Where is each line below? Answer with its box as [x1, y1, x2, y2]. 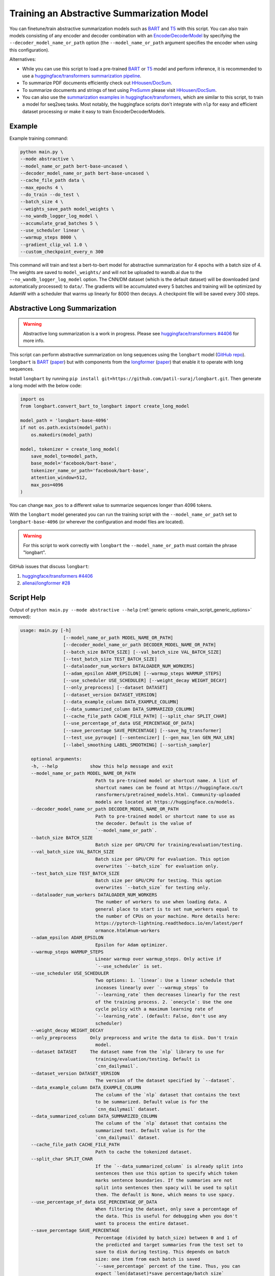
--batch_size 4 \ [20, 199, 64, 205]
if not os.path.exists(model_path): [20, 425, 112, 431]
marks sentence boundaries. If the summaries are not [95, 1177, 233, 1184]
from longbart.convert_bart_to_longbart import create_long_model [20, 403, 189, 409]
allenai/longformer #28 [22, 580, 71, 586]
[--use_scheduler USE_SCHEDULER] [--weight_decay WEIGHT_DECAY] [63, 678, 227, 683]
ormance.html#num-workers [95, 927, 160, 934]
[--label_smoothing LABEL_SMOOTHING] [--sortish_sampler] [63, 742, 211, 748]
